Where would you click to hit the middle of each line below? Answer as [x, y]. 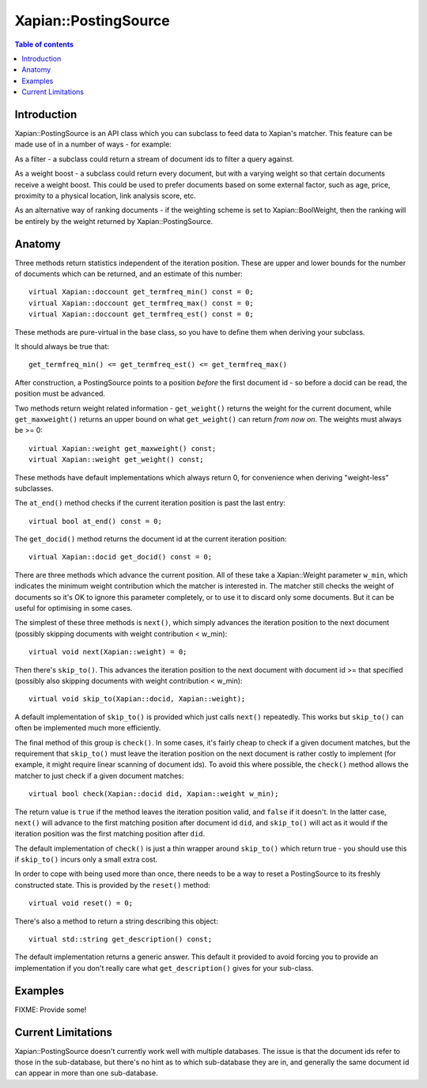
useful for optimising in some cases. [74, 608]
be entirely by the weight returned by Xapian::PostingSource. [114, 221]
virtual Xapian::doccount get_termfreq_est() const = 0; [142, 314]
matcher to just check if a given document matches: [99, 775]
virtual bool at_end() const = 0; [95, 521]
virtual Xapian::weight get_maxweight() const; [123, 448]
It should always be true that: [62, 347]
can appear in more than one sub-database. [86, 1073]
